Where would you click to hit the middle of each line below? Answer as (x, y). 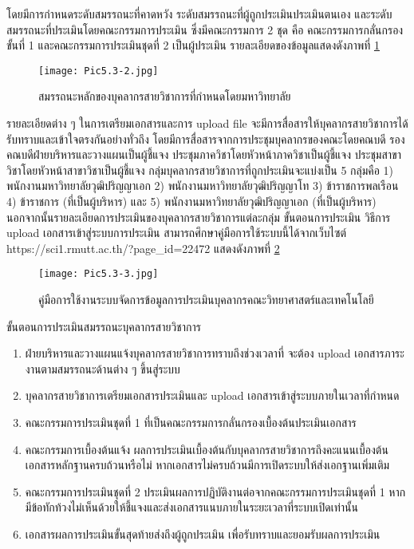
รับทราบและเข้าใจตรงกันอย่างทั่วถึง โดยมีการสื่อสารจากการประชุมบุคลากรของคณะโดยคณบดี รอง (206, 138)
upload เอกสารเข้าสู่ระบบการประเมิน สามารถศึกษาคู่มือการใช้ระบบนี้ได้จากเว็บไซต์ (177, 233)
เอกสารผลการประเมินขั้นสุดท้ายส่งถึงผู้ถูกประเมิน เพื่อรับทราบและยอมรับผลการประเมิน (203, 533)
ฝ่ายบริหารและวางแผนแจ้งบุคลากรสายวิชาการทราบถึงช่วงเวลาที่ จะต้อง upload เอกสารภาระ (215, 353)
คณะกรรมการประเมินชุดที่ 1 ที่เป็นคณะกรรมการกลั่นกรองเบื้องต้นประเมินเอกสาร (191, 422)
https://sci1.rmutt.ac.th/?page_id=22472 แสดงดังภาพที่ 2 (143, 248)
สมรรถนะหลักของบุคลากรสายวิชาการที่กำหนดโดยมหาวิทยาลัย (165, 96)
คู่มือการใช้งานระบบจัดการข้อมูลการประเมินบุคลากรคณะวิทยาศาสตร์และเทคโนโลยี (206, 300)
